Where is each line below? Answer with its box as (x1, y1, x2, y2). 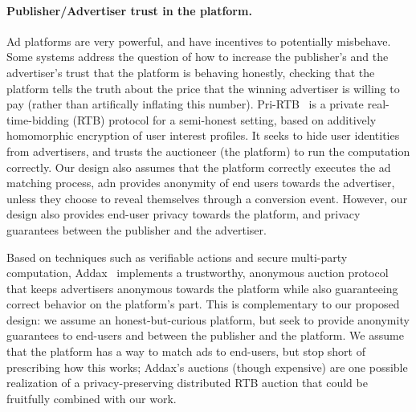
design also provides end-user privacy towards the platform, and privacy (6, 206, 361, 222)
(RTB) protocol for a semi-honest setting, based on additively (72, 111, 377, 128)
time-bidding (6, 111, 69, 128)
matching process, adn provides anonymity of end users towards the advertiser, (6, 174, 395, 191)
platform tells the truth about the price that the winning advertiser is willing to (6, 80, 400, 96)
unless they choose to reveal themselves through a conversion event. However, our (6, 190, 408, 206)
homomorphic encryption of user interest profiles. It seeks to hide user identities (6, 127, 400, 144)
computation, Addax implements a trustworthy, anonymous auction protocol (6, 264, 389, 281)
